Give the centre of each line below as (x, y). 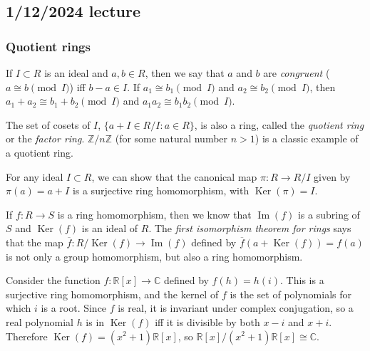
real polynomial (40, 321)
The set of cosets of (48, 124)
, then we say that (185, 73)
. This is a (302, 280)
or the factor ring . (45, 138)
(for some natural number (171, 138)
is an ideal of (110, 228)
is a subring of (329, 214)
